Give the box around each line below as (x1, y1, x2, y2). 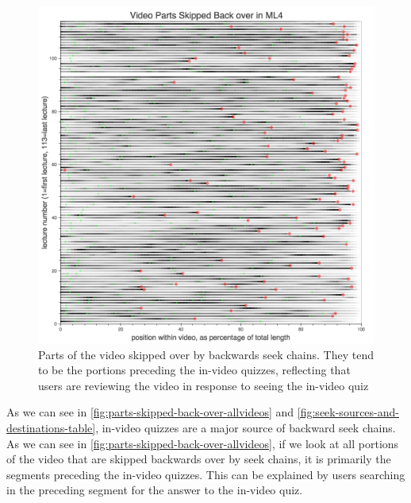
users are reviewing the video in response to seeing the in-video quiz (38, 377, 369, 393)
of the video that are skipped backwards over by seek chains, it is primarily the (6, 451, 391, 467)
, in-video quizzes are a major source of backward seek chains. (95, 419, 396, 435)
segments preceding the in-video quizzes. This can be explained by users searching (6, 466, 405, 482)
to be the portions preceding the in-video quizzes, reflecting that (38, 362, 351, 378)
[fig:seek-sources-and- (297, 404, 399, 420)
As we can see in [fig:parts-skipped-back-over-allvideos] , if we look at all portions (6, 435, 399, 451)
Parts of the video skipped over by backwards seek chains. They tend (38, 346, 375, 362)
